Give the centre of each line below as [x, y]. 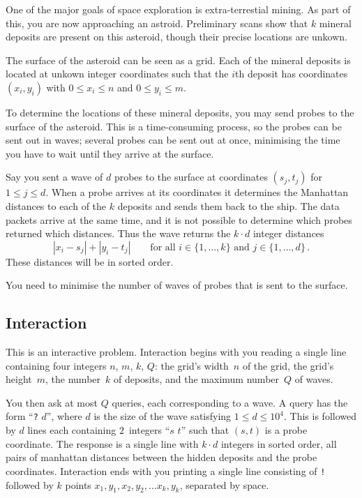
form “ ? [22, 416]
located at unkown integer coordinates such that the [117, 74]
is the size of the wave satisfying [163, 416]
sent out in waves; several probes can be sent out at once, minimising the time [173, 140]
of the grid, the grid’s [288, 365]
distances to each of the [56, 205]
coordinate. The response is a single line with [102, 443]
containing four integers [56, 365]
